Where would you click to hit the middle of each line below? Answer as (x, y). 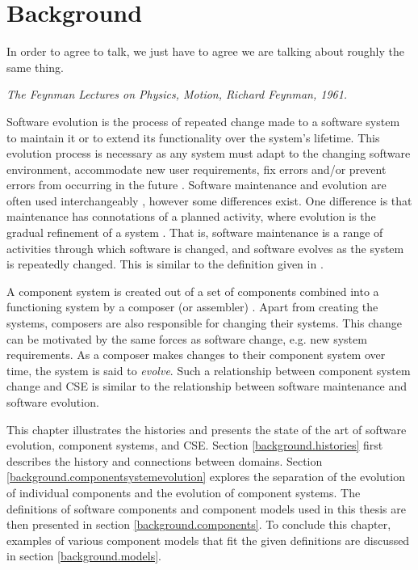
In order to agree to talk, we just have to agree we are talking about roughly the (206, 51)
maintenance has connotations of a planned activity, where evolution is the (191, 216)
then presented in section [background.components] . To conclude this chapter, (199, 524)
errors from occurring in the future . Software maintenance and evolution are (196, 185)
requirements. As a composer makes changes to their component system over (196, 355)
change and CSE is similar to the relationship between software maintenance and (207, 386)
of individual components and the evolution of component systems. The (184, 492)
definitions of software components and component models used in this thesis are (206, 508)
